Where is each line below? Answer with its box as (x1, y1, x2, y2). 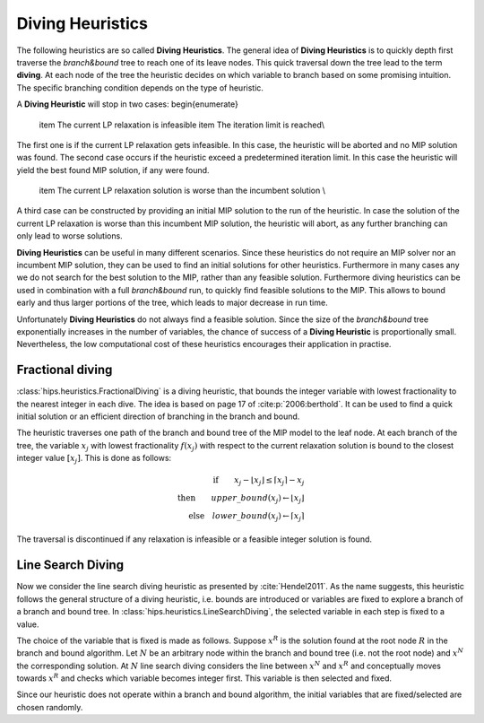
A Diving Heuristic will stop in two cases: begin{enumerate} (16, 99, 239, 109)
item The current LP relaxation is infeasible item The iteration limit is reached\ (39, 119, 325, 130)
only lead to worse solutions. (16, 231, 123, 241)
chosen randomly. (16, 701, 83, 712)
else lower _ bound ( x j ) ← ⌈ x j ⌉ (188, 510, 305, 523)
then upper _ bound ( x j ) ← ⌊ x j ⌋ (177, 493, 305, 505)
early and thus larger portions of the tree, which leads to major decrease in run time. (16, 297, 328, 309)
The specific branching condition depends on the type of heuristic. (16, 82, 264, 93)
